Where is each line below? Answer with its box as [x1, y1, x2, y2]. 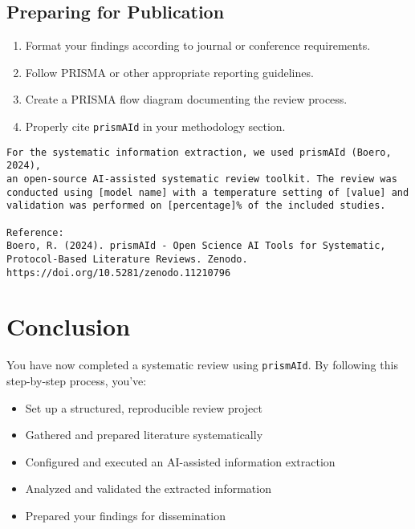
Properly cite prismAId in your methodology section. [25, 117, 286, 134]
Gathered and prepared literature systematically [25, 426, 263, 443]
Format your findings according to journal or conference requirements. [25, 37, 371, 54]
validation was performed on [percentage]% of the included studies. [6, 200, 386, 212]
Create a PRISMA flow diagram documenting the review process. [25, 91, 348, 108]
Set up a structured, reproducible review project [25, 399, 262, 416]
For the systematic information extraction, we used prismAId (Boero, [6, 146, 392, 158]
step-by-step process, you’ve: [6, 372, 147, 389]
